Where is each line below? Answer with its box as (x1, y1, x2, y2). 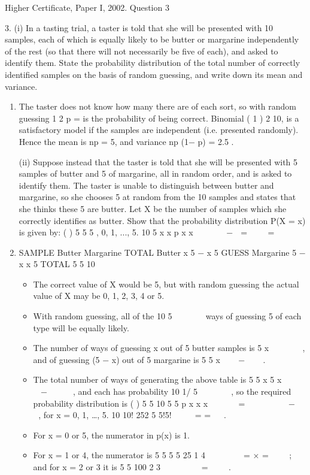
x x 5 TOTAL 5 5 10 (19, 258, 95, 270)
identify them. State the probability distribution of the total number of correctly (5, 56, 300, 69)
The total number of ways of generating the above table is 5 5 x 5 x (33, 373, 282, 386)
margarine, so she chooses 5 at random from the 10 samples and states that (19, 190, 296, 203)
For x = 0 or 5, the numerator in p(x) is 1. (33, 428, 190, 441)
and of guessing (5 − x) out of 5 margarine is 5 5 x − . (33, 353, 266, 365)
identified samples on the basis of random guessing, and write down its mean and (5, 68, 303, 80)
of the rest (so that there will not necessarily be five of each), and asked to (5, 44, 278, 57)
